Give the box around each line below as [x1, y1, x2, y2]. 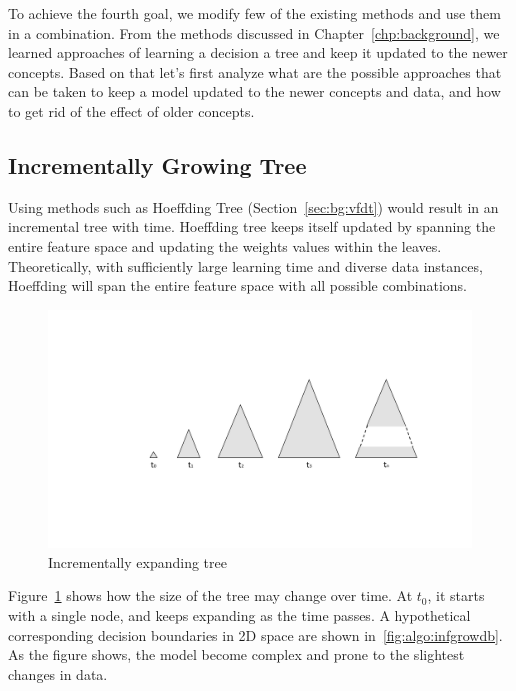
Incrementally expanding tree [48, 551, 227, 572]
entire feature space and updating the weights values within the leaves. [8, 235, 442, 256]
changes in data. [8, 663, 108, 684]
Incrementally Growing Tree [8, 149, 307, 180]
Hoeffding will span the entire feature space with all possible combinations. [8, 275, 467, 296]
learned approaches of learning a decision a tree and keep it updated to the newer [8, 42, 508, 63]
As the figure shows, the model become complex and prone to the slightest [8, 644, 465, 665]
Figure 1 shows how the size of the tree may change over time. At [8, 585, 413, 606]
